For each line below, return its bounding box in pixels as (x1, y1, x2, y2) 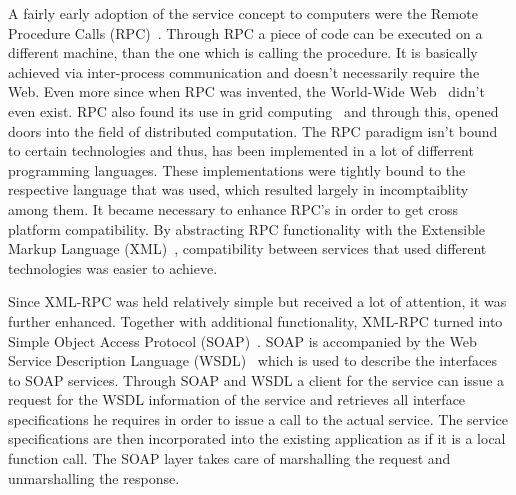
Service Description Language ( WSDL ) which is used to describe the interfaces (8, 350, 497, 371)
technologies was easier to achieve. (8, 257, 218, 278)
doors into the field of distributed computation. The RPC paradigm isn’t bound (8, 120, 498, 141)
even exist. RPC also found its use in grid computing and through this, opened (8, 100, 499, 121)
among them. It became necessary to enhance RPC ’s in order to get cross (8, 198, 459, 219)
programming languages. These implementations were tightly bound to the (8, 159, 466, 180)
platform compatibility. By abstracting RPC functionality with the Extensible (8, 218, 486, 239)
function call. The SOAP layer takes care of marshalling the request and (8, 448, 451, 469)
